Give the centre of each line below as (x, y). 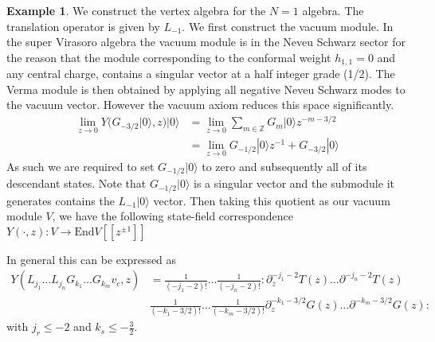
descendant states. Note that (76, 183)
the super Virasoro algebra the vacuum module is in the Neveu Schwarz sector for (206, 42)
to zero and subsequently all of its (284, 166)
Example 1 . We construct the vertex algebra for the (136, 10)
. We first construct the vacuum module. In (288, 26)
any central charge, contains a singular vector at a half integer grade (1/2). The (201, 74)
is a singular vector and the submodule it (294, 183)
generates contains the (61, 200)
